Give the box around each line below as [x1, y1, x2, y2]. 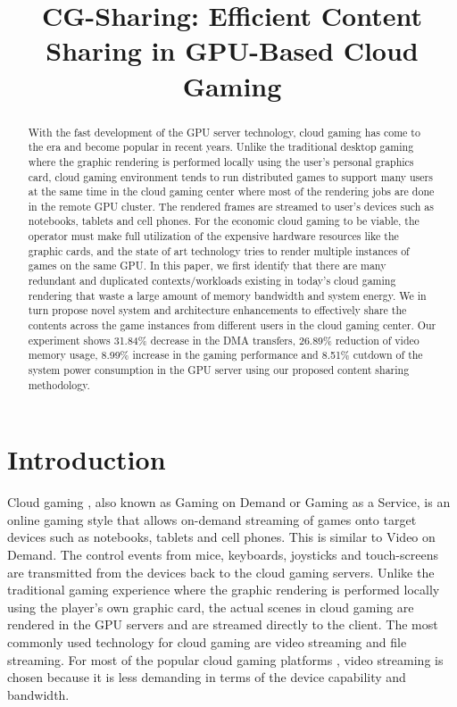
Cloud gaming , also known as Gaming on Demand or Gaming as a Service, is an [7, 493, 451, 512]
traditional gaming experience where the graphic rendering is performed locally [7, 580, 440, 599]
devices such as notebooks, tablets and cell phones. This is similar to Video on [7, 528, 436, 546]
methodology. [28, 377, 90, 392]
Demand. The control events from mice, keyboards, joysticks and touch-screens [7, 545, 438, 564]
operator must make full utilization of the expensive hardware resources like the [28, 229, 399, 244]
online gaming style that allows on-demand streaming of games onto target [7, 510, 417, 528]
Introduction [7, 441, 166, 478]
